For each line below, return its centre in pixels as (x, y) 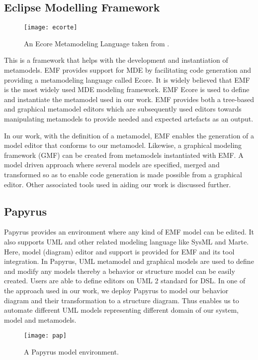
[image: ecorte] (51, 28)
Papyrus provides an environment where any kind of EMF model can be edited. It (129, 232)
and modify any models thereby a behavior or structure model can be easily (120, 271)
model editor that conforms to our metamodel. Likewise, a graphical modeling (123, 145)
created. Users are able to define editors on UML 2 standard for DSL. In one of (125, 281)
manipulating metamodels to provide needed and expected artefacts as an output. (129, 119)
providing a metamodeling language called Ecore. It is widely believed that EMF (127, 79)
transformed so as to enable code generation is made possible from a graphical (123, 174)
